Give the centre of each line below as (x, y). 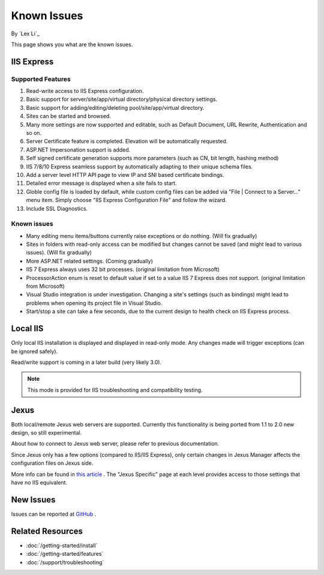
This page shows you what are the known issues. (72, 44)
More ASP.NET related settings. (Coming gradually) (89, 261)
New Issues (33, 500)
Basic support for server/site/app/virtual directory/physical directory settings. (122, 100)
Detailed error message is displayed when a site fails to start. (101, 183)
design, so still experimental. (46, 432)
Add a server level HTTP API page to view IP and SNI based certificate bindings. (125, 175)
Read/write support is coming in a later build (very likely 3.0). (86, 362)
